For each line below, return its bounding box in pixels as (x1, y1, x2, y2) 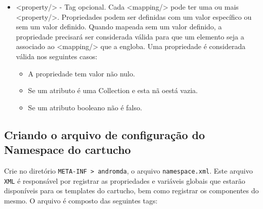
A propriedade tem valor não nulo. (28, 68, 135, 78)
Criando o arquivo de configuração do (4, 127, 205, 142)
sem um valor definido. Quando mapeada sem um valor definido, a (16, 21, 222, 32)
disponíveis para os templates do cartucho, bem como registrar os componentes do (4, 185, 259, 196)
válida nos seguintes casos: (16, 51, 98, 61)
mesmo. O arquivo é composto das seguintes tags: (4, 195, 158, 205)
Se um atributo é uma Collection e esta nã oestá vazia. (28, 85, 198, 96)
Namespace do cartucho (4, 142, 131, 157)
